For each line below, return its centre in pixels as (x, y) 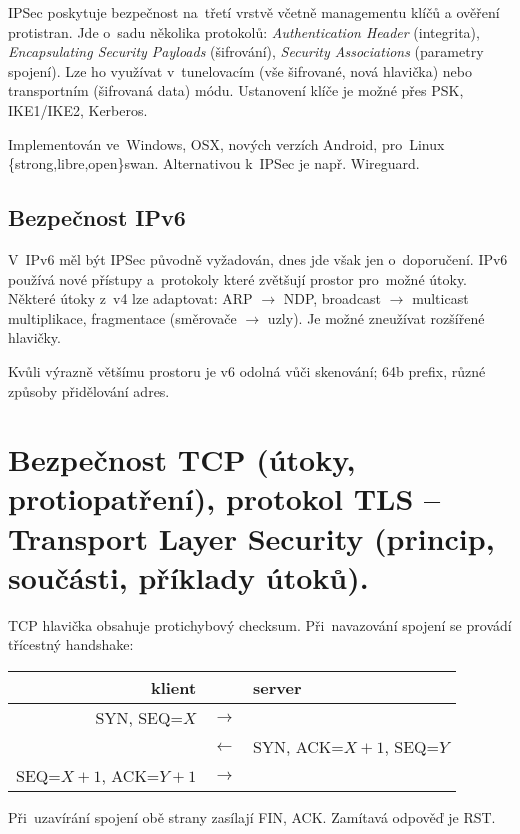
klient (173, 687)
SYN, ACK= (298, 746)
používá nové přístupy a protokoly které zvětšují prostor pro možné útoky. (238, 278)
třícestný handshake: (71, 644)
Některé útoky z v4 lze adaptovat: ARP (130, 298)
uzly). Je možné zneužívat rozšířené (376, 317)
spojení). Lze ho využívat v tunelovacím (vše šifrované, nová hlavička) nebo (240, 70)
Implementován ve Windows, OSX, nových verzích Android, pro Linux (226, 143)
